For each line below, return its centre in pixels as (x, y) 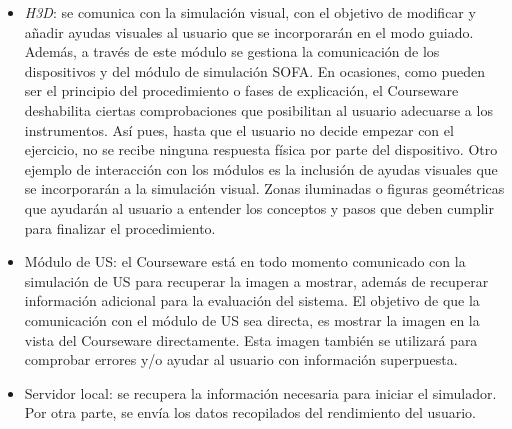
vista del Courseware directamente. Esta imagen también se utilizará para (251, 339)
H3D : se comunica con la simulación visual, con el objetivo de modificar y (250, 12)
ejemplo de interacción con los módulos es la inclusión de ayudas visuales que (261, 168)
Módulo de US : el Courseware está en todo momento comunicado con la (245, 261)
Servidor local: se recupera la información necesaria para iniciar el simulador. (260, 392)
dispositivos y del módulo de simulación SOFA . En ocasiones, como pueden (254, 70)
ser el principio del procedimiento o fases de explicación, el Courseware (241, 90)
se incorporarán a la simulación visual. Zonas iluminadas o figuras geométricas (264, 188)
